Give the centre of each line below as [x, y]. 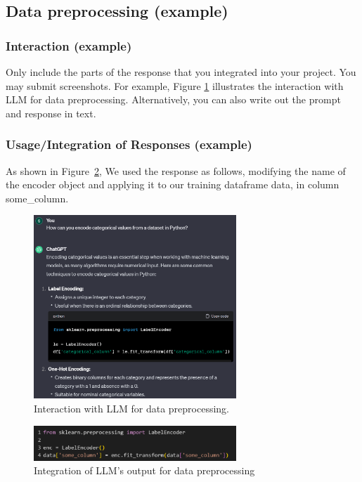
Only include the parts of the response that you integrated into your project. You [181, 72]
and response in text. [51, 113]
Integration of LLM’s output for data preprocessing [144, 470]
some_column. [37, 198]
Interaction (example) [69, 45]
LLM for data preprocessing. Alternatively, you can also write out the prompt [173, 99]
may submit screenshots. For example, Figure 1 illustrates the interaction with [175, 85]
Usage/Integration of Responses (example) [129, 144]
